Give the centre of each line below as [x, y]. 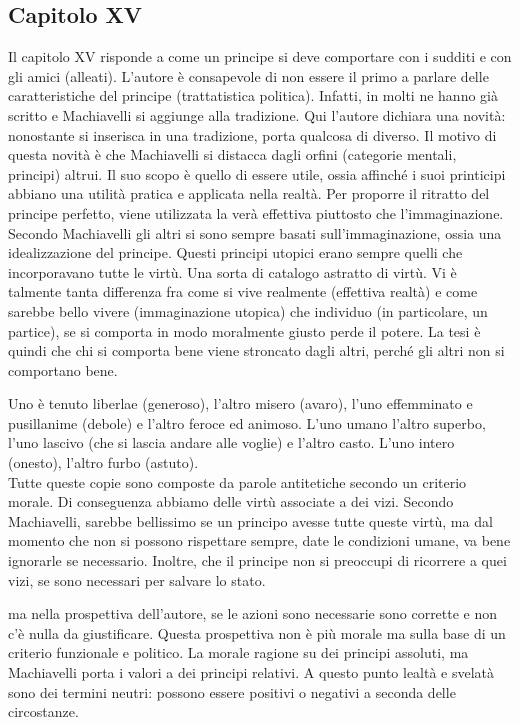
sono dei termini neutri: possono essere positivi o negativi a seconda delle [232, 691]
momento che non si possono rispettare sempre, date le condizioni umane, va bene [259, 540]
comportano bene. [63, 369]
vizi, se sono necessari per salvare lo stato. [137, 579]
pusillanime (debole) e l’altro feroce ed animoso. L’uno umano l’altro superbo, [247, 422]
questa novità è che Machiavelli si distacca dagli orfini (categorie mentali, [232, 154]
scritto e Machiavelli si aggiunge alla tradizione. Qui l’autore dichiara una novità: [257, 114]
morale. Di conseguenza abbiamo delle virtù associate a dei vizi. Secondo [231, 501]
